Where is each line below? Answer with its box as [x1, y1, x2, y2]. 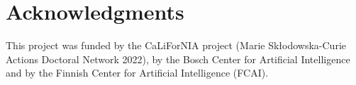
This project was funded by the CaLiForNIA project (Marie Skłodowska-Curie [6, 38, 346, 53]
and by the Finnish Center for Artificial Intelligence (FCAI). [6, 65, 269, 80]
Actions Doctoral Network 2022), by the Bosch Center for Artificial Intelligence [6, 51, 350, 66]
